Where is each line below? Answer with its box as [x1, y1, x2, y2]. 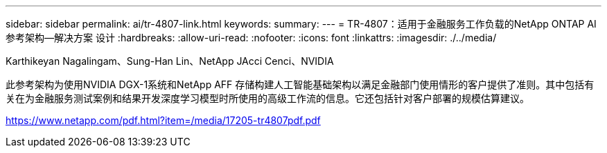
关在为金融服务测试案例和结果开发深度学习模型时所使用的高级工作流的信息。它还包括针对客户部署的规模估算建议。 [6, 92, 529, 104]
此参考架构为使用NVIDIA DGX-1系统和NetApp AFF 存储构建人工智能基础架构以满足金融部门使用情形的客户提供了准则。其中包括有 [6, 79, 595, 90]
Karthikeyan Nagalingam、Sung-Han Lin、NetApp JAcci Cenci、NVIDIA [6, 55, 334, 67]
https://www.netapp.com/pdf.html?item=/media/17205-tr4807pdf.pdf [6, 114, 321, 126]
